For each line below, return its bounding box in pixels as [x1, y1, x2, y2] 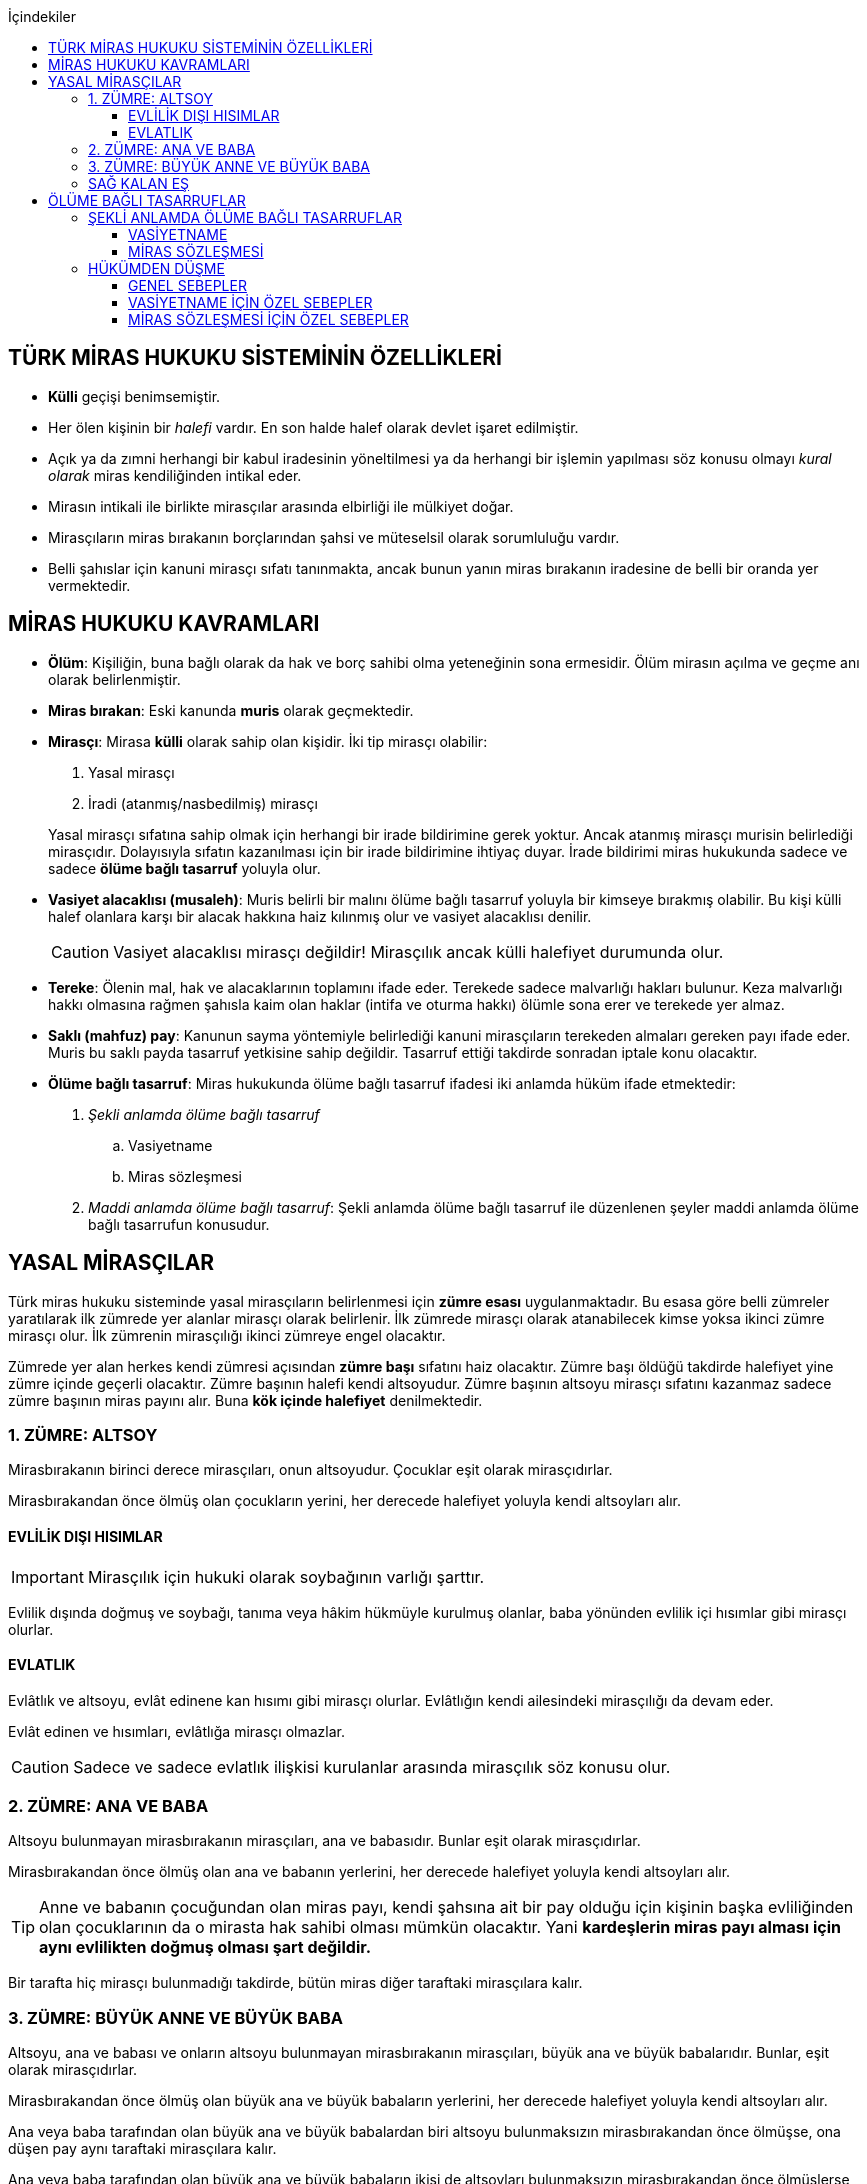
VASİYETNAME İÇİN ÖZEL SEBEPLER [128, 294, 373, 311]
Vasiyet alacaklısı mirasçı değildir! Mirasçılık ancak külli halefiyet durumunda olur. [113, 941, 724, 962]
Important [11, 1566, 84, 1587]
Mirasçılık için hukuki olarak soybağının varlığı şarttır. [87, 1566, 485, 1587]
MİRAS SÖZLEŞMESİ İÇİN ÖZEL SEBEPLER [128, 311, 409, 328]
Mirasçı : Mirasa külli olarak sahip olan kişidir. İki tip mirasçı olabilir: [48, 732, 488, 750]
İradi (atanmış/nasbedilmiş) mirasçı [88, 794, 318, 812]
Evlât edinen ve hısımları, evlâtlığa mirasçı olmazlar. [8, 1722, 345, 1740]
